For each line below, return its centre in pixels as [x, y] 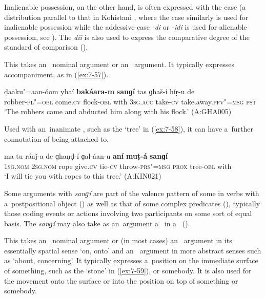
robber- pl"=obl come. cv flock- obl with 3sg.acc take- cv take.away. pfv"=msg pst [130, 101]
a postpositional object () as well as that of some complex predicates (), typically [132, 203]
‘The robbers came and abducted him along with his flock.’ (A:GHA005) [118, 111]
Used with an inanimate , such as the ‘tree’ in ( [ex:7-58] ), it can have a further [129, 128]
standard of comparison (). [46, 47]
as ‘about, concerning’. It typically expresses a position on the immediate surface [131, 260]
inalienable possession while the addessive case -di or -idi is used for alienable [126, 27]
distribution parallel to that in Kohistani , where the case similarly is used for [126, 17]
